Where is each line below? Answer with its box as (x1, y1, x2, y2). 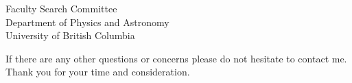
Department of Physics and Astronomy (5, 14, 169, 29)
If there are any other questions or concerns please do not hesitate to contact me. (5, 51, 347, 65)
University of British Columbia (5, 28, 135, 43)
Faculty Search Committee (5, 1, 117, 15)
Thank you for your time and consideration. (5, 64, 190, 79)
